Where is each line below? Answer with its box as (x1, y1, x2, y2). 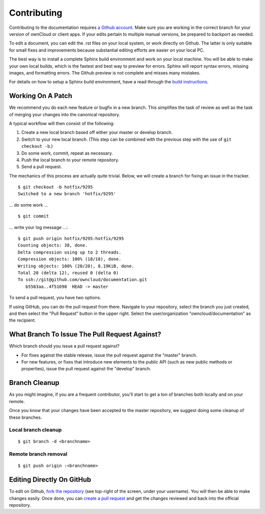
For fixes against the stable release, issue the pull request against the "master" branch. (21, 352, 197, 358)
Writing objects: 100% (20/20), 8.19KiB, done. (18, 263, 134, 269)
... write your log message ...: (9, 224, 68, 230)
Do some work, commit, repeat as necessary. (21, 150, 113, 156)
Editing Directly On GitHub (9, 476, 91, 484)
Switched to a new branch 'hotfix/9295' (18, 191, 116, 197)
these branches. (9, 414, 42, 420)
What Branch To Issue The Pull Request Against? (9, 330, 161, 338)
